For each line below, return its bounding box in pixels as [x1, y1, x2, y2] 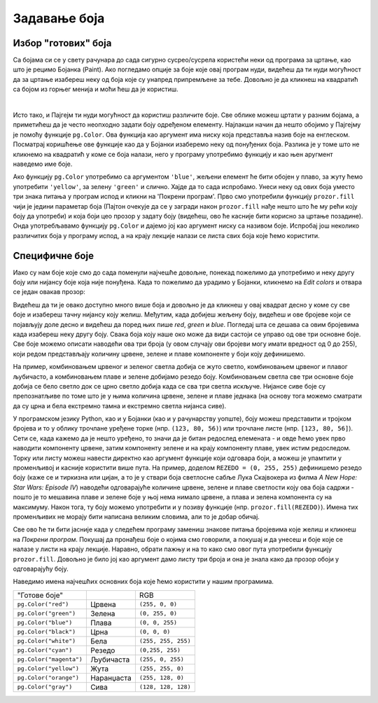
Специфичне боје [13, 249, 94, 262]
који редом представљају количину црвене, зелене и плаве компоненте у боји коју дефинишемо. [13, 349, 306, 358]
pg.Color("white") [17, 637, 76, 645]
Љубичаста [90, 655, 130, 664]
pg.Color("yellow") [17, 665, 80, 672]
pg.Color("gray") [17, 683, 73, 691]
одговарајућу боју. [13, 564, 69, 573]
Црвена [90, 599, 117, 609]
